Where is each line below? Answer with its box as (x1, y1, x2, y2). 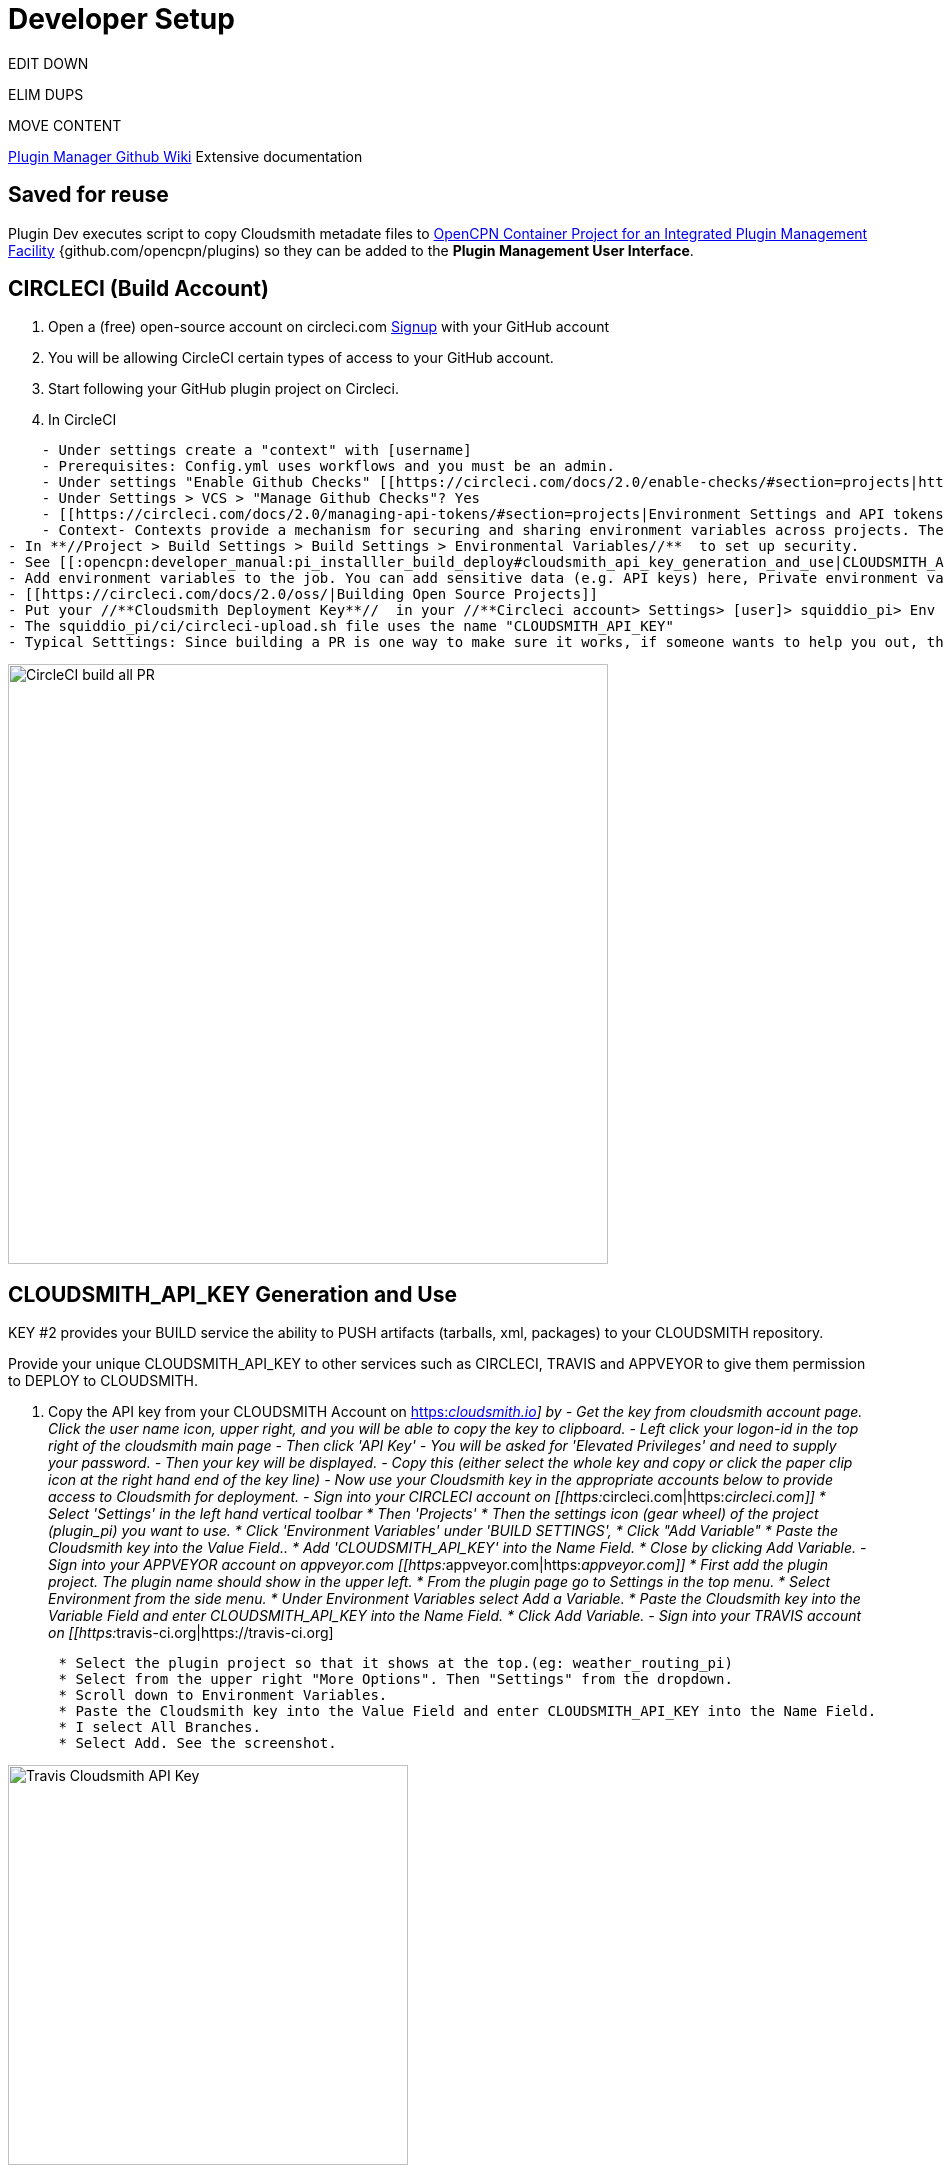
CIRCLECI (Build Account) (8, 276, 269, 302)
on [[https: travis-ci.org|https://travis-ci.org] (48, 1624, 334, 1642)
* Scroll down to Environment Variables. (58, 1687, 388, 1704)
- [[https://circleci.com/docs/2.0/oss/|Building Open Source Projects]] (8, 586, 599, 603)
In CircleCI (48, 411, 117, 429)
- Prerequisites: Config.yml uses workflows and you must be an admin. (41, 458, 615, 475)
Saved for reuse (8, 182, 169, 208)
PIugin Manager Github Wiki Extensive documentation (8, 147, 363, 165)
